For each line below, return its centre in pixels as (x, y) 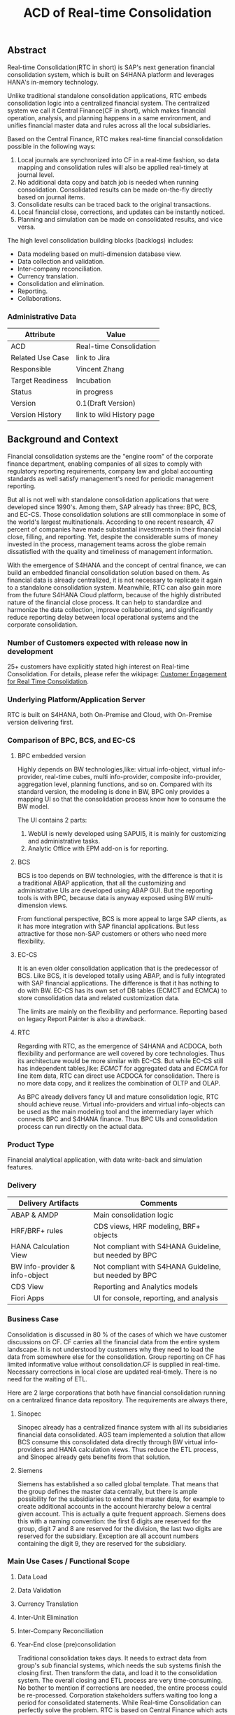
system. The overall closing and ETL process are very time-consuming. (120, 1680)
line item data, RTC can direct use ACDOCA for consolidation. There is (119, 1076)
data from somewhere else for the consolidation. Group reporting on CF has (116, 1357)
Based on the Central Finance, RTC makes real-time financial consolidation (115, 138)
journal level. (36, 175)
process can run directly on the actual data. (80, 1126)
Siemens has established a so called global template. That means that (118, 1483)
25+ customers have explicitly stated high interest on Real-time (98, 667)
